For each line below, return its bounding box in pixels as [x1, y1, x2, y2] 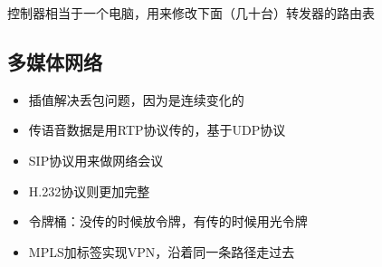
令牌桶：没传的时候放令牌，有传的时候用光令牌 [28, 212, 308, 231]
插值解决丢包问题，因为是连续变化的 [28, 90, 244, 109]
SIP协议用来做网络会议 [28, 150, 164, 169]
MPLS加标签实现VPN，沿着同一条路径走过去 [28, 242, 295, 261]
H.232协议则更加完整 [28, 181, 150, 200]
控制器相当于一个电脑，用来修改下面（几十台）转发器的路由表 [7, 4, 375, 22]
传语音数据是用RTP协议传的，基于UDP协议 [28, 120, 286, 139]
